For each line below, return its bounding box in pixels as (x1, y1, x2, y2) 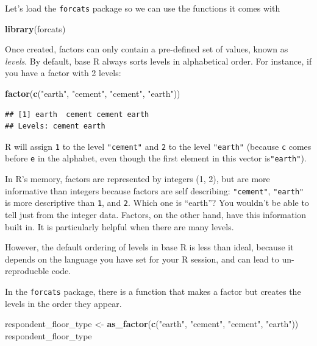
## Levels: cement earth (5, 122, 105, 131)
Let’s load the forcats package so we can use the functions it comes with (5, 2, 280, 14)
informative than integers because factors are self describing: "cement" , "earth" (5, 184, 304, 197)
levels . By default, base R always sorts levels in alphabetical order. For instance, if (5, 54, 312, 67)
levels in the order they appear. (5, 297, 122, 309)
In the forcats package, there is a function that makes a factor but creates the (5, 285, 301, 297)
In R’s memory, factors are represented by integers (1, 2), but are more (5, 172, 270, 185)
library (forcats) (5, 22, 66, 35)
